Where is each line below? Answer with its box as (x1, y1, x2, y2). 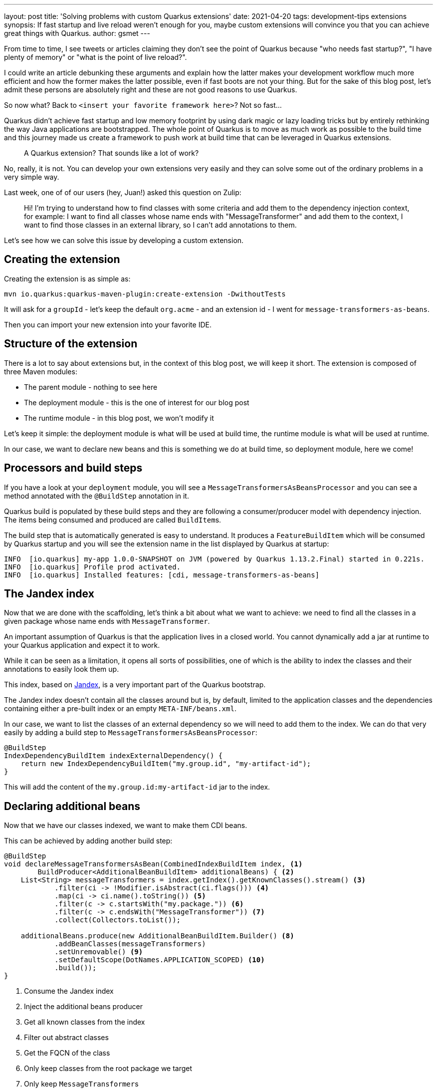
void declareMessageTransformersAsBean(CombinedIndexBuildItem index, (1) (4, 860, 303, 868)
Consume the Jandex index (24, 987, 114, 996)
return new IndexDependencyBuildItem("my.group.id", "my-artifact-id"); (20, 760, 311, 768)
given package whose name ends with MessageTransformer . (4, 617, 210, 626)
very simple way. (4, 173, 59, 181)
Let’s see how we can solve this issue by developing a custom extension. (4, 236, 244, 245)
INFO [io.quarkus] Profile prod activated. (4, 562, 181, 571)
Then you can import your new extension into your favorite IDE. (4, 320, 212, 329)
